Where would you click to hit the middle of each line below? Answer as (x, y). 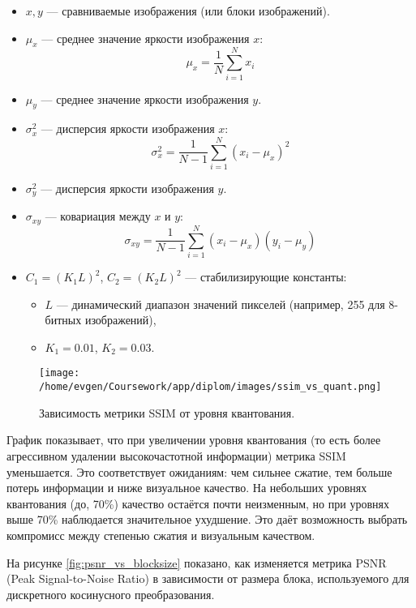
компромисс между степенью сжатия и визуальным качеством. (161, 535)
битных (63, 320)
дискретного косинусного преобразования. (111, 594)
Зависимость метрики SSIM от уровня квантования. (167, 412)
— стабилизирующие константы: (266, 277)
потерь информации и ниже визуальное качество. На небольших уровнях (187, 488)
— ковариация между (98, 216)
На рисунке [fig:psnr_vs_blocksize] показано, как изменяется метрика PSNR (197, 562)
